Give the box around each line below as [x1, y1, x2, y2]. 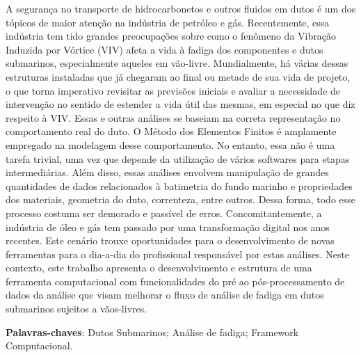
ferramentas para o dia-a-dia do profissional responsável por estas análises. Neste [6, 246, 350, 261]
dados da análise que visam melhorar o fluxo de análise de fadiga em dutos [6, 287, 324, 302]
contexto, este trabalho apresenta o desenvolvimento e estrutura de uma [6, 260, 312, 275]
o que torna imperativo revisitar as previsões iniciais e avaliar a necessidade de [6, 83, 341, 97]
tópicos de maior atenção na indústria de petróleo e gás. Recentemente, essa [6, 15, 330, 29]
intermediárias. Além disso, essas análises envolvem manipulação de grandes [6, 165, 329, 180]
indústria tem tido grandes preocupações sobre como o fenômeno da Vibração [6, 29, 336, 43]
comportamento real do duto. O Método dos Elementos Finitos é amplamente [6, 124, 337, 138]
